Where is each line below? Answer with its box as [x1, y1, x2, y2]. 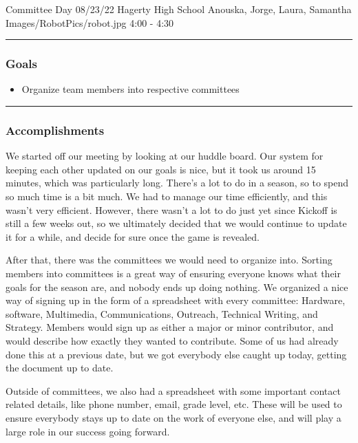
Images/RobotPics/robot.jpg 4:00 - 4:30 [6, 15, 174, 30]
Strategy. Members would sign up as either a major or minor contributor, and [6, 320, 334, 334]
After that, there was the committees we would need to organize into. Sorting [6, 252, 333, 267]
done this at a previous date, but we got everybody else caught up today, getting [6, 347, 347, 361]
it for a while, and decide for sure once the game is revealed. [6, 229, 260, 244]
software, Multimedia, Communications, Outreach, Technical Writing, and [6, 306, 318, 321]
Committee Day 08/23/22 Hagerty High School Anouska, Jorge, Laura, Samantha [6, 2, 352, 16]
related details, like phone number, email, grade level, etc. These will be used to [6, 397, 342, 411]
